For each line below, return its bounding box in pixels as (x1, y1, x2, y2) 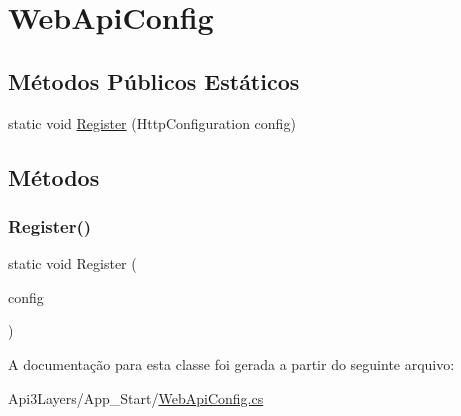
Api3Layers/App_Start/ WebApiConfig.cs (8, 387, 264, 408)
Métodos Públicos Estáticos (8, 65, 300, 96)
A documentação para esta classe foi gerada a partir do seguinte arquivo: (8, 353, 455, 374)
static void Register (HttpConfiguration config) (8, 112, 296, 133)
